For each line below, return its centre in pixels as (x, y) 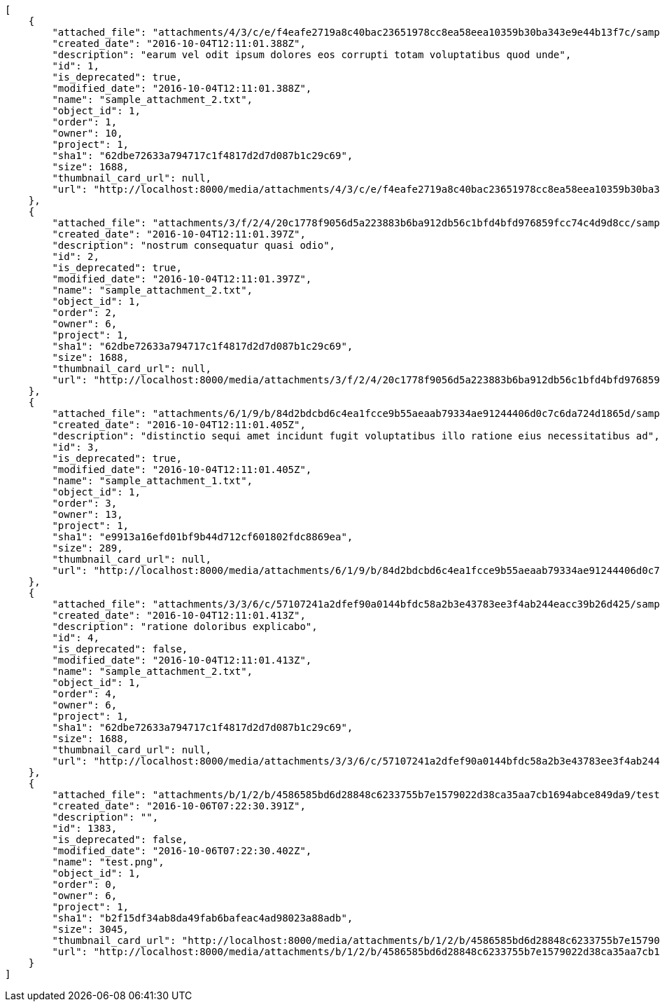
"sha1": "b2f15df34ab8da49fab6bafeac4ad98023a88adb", (203, 918)
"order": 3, (85, 503)
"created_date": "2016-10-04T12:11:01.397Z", (179, 234)
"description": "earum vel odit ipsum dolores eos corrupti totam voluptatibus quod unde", (312, 55)
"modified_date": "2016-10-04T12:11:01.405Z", (182, 470)
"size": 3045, (91, 929)
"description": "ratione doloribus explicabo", (185, 626)
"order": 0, (85, 884)
